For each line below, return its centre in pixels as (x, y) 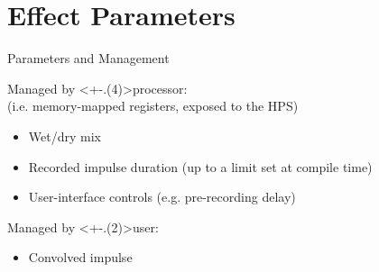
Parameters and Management (88, 58)
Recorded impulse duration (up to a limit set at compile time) (200, 166)
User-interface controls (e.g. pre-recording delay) (162, 197)
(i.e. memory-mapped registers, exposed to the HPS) (153, 106)
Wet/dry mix (65, 136)
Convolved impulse (80, 257)
